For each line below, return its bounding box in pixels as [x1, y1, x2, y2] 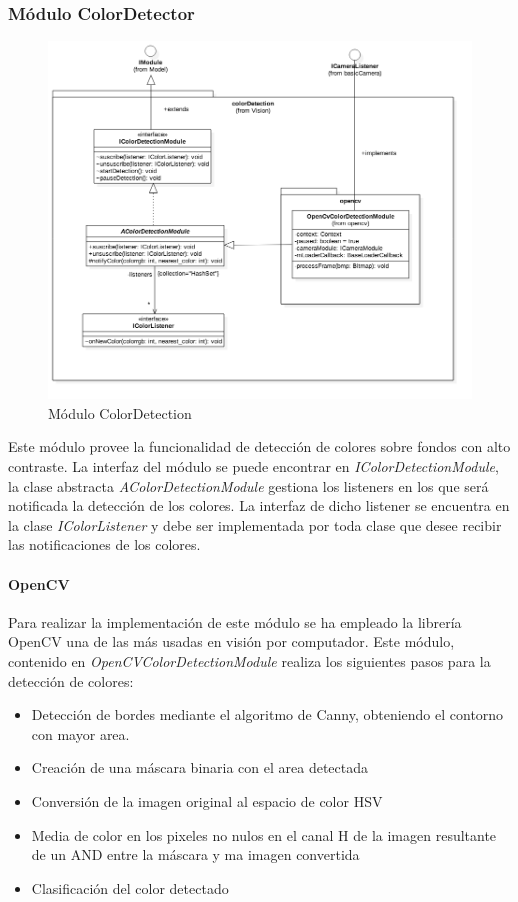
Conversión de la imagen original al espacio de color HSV [31, 790, 383, 811]
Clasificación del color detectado [31, 877, 229, 898]
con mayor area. [31, 723, 130, 744]
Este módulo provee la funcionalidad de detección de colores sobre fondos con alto [8, 436, 511, 457]
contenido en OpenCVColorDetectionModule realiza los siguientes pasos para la [8, 650, 491, 671]
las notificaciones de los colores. [8, 534, 201, 555]
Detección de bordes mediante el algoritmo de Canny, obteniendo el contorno [31, 704, 504, 725]
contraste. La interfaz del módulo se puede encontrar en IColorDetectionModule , [8, 456, 499, 476]
